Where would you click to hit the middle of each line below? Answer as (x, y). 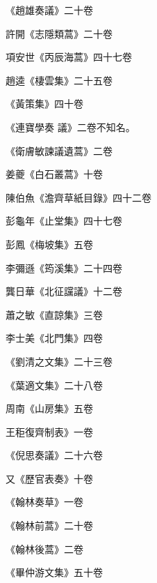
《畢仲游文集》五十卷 (54, 572)
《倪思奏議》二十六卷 (54, 455)
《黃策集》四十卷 (44, 104)
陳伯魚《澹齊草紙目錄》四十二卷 (78, 197)
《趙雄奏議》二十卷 (49, 10)
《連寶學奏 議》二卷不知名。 (71, 127)
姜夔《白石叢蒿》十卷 (54, 174)
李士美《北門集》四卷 (54, 338)
